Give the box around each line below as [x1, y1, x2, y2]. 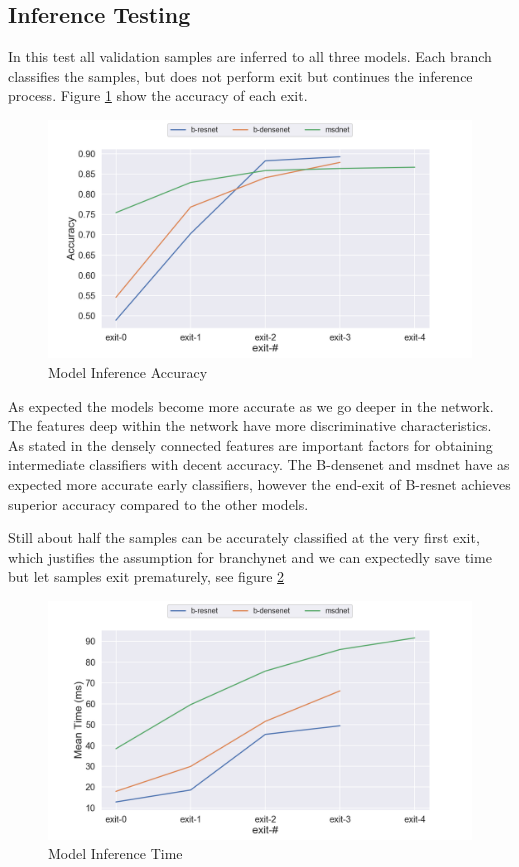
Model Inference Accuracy [48, 362, 208, 383]
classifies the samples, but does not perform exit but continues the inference [8, 65, 473, 86]
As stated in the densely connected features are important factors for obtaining [8, 434, 493, 455]
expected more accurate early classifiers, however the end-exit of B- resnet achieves [8, 474, 511, 495]
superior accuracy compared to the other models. [8, 493, 309, 514]
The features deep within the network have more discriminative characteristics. [8, 415, 492, 436]
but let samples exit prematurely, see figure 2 [8, 566, 285, 587]
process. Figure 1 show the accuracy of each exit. [8, 85, 308, 106]
